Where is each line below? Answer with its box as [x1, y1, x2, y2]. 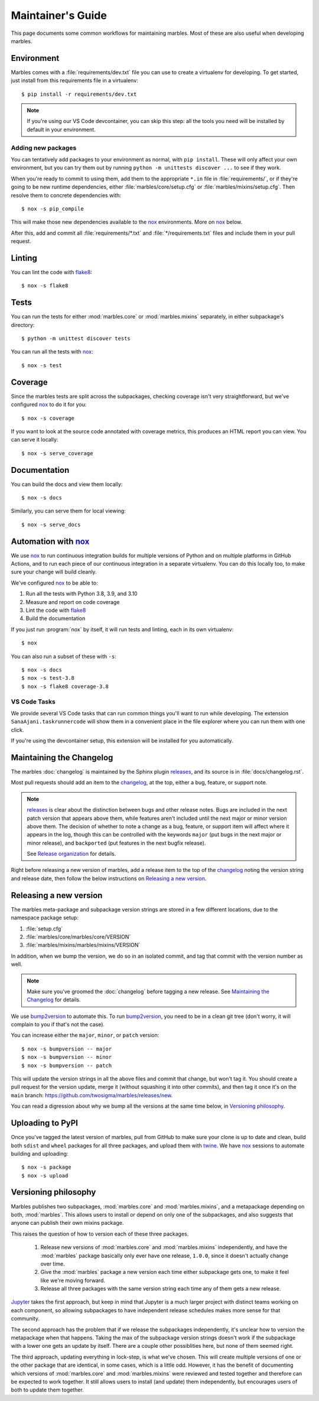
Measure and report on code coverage [25, 598, 120, 605]
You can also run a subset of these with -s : [11, 653, 116, 660]
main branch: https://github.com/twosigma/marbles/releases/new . [11, 1091, 173, 1099]
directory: [11, 321, 35, 328]
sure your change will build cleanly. [11, 568, 97, 576]
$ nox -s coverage [21, 414, 75, 421]
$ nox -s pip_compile [21, 205, 84, 212]
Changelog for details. [27, 996, 81, 1003]
